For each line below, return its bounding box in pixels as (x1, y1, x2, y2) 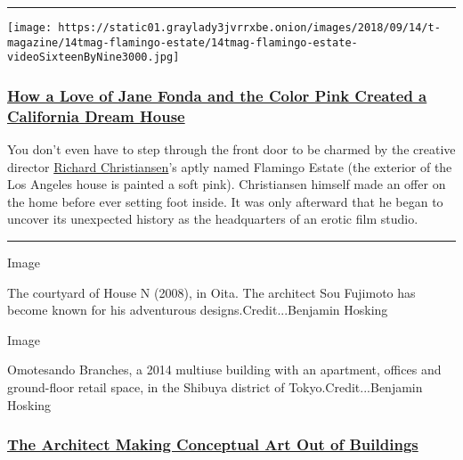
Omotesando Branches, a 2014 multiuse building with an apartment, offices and (7, 360, 442, 379)
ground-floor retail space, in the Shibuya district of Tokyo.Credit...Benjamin (7, 378, 423, 397)
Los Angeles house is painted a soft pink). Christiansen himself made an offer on (7, 175, 446, 193)
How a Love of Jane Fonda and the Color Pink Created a (7, 84, 427, 106)
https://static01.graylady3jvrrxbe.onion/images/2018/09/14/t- (58, 21, 441, 34)
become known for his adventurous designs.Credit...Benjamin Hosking (7, 300, 388, 319)
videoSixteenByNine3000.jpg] (7, 51, 180, 64)
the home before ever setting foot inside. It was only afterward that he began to (7, 192, 443, 210)
